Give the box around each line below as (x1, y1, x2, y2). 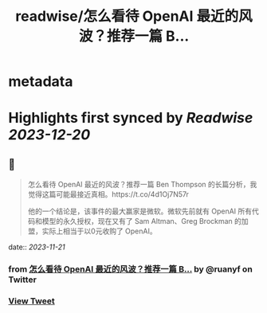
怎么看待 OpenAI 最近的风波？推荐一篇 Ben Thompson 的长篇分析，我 (27, 180, 257, 190)
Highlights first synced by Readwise (8, 109, 253, 127)
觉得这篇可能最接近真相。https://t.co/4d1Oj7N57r (27, 190, 190, 199)
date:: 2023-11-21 (8, 242, 65, 252)
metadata (8, 72, 73, 91)
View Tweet (8, 295, 56, 307)
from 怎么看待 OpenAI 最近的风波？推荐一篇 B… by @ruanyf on (8, 264, 253, 275)
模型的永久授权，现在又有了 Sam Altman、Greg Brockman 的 (41, 217, 241, 226)
